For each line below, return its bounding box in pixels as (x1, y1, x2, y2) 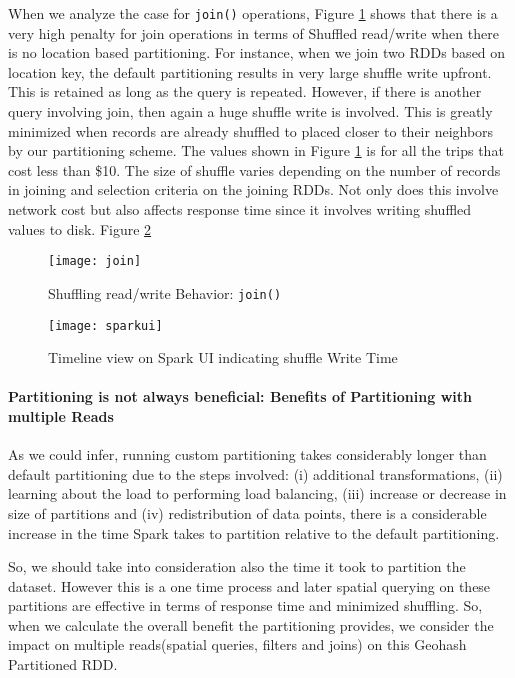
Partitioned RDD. (8, 654, 118, 675)
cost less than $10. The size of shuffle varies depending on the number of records (8, 159, 501, 180)
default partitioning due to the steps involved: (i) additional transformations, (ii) (8, 463, 503, 484)
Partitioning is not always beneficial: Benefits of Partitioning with (8, 386, 472, 407)
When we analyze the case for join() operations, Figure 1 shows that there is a (8, 3, 498, 23)
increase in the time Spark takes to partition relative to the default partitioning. (8, 522, 500, 543)
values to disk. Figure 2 (8, 218, 152, 239)
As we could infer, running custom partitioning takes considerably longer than (8, 444, 487, 465)
